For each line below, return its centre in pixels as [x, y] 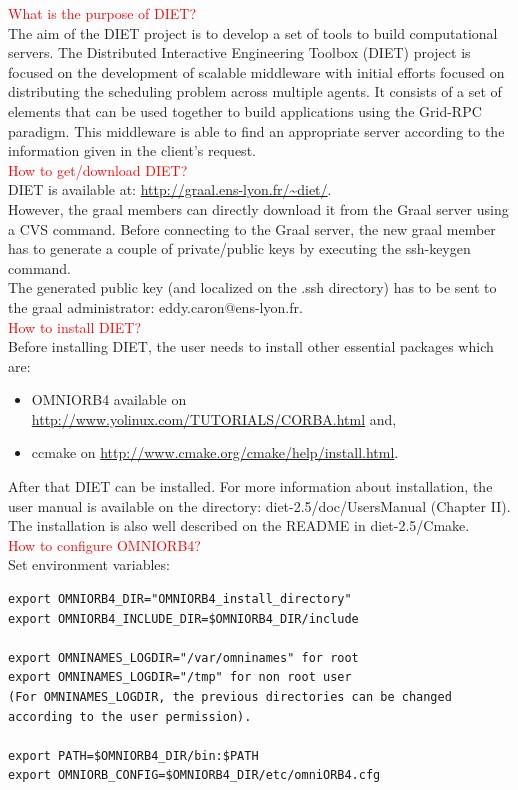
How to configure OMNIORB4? [104, 544]
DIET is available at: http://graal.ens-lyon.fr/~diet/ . [170, 189]
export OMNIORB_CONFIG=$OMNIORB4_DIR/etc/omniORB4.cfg [194, 775]
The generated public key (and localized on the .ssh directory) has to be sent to [252, 287]
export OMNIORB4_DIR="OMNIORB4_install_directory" [180, 599]
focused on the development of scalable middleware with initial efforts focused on [256, 71]
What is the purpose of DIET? [102, 13]
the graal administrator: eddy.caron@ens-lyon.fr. [155, 306]
